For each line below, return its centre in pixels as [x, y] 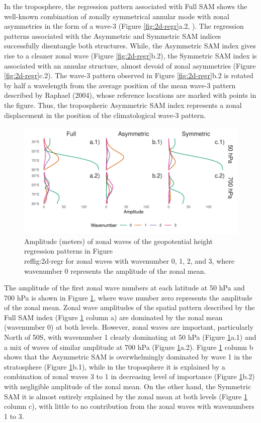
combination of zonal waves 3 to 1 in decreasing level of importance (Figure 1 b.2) [129, 376]
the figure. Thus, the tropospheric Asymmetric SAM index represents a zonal [123, 105]
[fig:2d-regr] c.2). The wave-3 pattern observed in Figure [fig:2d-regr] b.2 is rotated [129, 75]
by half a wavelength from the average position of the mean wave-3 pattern [120, 85]
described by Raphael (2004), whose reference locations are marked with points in [130, 95]
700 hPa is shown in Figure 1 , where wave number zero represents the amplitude [128, 297]
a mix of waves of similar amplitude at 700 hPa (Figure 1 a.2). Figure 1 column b [129, 347]
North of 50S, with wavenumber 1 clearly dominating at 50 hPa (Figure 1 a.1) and [130, 337]
